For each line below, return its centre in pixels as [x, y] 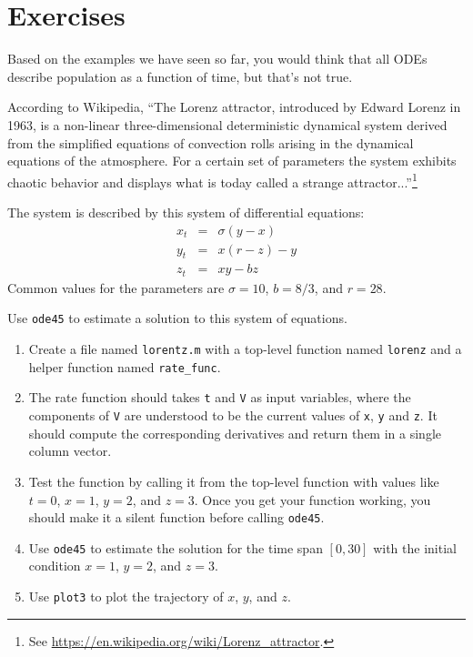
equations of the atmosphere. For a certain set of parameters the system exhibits [232, 161]
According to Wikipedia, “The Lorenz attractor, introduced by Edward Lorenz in [234, 107]
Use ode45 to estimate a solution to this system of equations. [177, 318]
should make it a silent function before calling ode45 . [176, 517]
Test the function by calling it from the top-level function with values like [234, 481]
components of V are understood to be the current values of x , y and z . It [233, 415]
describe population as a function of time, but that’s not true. [180, 76]
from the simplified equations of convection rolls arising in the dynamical [211, 142]
